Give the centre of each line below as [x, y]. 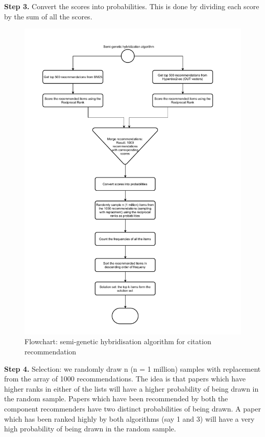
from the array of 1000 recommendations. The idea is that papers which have [125, 379]
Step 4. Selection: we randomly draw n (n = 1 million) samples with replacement [132, 368]
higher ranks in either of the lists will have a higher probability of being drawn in [131, 388]
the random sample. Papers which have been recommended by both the [116, 399]
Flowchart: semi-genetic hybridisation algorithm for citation [118, 341]
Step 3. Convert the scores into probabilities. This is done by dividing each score [132, 6]
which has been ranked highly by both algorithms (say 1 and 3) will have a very [129, 418]
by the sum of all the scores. [48, 16]
